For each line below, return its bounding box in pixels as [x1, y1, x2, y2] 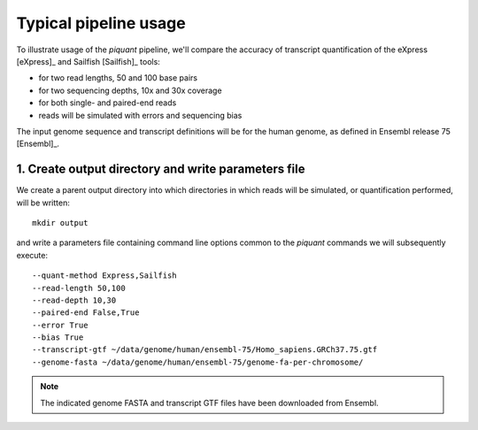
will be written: [16, 197, 70, 208]
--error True [32, 319, 89, 330]
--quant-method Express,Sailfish [32, 271, 177, 280]
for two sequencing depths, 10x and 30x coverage [38, 85, 222, 96]
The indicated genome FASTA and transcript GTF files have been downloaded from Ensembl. [40, 397, 380, 408]
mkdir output [32, 218, 89, 227]
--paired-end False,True [32, 308, 140, 318]
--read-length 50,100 [32, 283, 126, 293]
